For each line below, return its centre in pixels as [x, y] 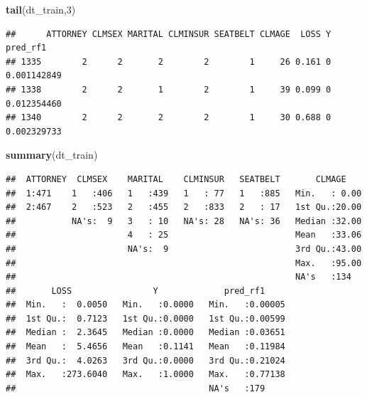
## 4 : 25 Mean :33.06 [184, 235]
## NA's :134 [179, 277]
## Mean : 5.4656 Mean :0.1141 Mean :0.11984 [146, 347]
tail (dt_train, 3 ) [41, 9]
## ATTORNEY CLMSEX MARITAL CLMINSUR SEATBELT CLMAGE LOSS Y [169, 34]
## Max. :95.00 [184, 263]
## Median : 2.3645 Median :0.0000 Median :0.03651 [146, 333]
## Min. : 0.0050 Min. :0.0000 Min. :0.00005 [146, 305]
